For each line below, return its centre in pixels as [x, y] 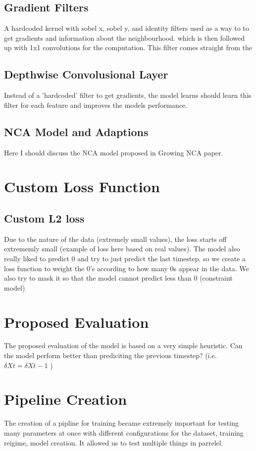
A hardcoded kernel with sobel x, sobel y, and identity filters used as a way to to [127, 28]
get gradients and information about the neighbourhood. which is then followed [125, 38]
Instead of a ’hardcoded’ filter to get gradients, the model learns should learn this [128, 95]
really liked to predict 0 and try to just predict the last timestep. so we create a [125, 258]
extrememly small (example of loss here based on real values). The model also [122, 249]
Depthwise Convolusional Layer [86, 74]
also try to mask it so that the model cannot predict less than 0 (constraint [118, 278]
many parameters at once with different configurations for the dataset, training [124, 432]
